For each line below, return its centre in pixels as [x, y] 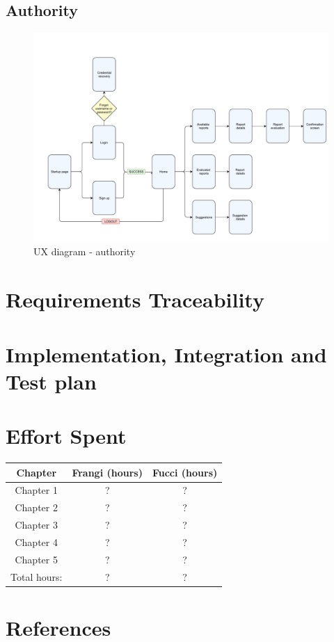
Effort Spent [66, 436]
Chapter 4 [36, 541]
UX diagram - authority [85, 251]
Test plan [51, 381]
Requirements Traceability [135, 299]
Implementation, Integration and [166, 354]
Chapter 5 [36, 559]
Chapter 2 [36, 507]
